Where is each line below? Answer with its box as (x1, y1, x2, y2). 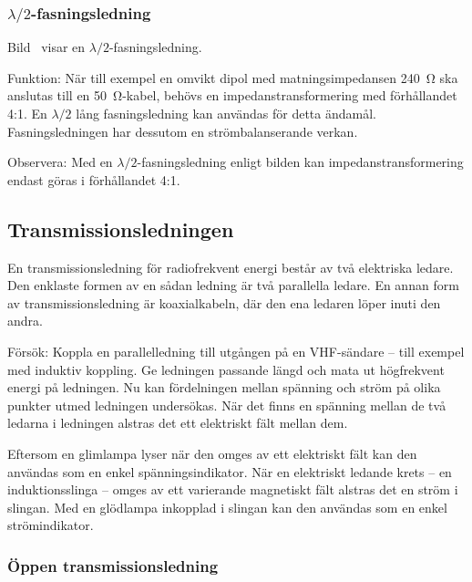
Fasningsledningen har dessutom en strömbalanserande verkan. (7, 121, 358, 140)
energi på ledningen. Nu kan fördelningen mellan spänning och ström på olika (7, 378, 441, 397)
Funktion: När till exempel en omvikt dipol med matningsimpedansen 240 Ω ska (7, 68, 458, 87)
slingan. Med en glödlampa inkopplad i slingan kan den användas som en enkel (7, 497, 447, 516)
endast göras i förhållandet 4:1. (7, 170, 180, 189)
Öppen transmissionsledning (7, 554, 219, 577)
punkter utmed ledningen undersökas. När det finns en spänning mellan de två (7, 395, 446, 414)
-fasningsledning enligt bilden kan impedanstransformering (137, 152, 464, 171)
